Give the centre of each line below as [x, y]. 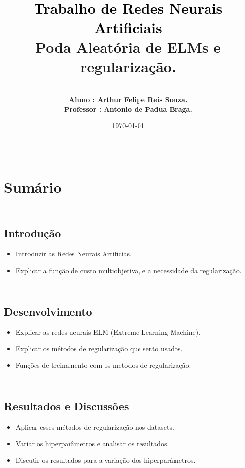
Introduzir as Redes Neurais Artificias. [73, 254]
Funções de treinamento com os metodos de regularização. [103, 365]
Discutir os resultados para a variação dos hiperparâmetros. [105, 460]
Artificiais [128, 27]
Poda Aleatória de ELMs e [128, 47]
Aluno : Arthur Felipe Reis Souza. [128, 99]
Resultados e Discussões [67, 406]
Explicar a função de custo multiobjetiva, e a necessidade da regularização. [128, 270]
